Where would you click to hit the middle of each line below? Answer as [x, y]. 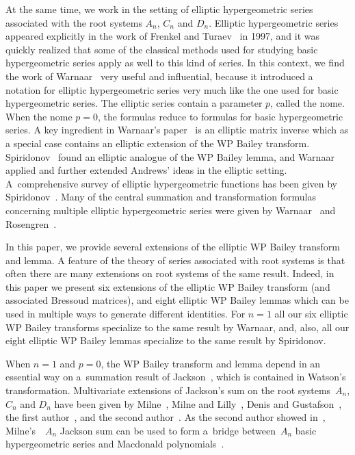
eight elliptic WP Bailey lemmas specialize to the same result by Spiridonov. [166, 340]
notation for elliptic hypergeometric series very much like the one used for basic [172, 89]
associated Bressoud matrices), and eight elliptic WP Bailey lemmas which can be [177, 300]
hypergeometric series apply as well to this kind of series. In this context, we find [175, 63]
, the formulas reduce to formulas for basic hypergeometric [220, 116]
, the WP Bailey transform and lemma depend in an [211, 363]
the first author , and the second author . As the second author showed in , [166, 417]
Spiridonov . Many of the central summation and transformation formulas [161, 197]
